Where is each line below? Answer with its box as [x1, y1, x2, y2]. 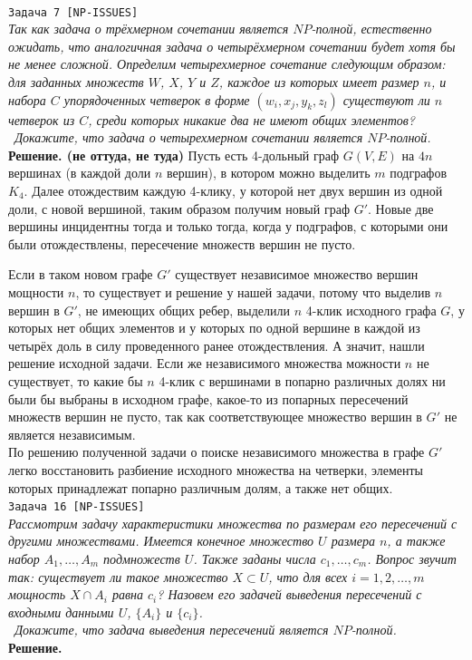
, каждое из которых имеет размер [218, 73, 419, 92]
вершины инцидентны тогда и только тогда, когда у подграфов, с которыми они [8, 217, 448, 236]
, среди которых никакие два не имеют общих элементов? [88, 110, 416, 129]
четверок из [8, 110, 75, 129]
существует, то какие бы [8, 371, 143, 390]
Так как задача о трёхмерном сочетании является [8, 19, 289, 38]
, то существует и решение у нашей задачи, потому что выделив [75, 282, 431, 301]
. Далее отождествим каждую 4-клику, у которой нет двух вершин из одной [24, 181, 443, 199]
